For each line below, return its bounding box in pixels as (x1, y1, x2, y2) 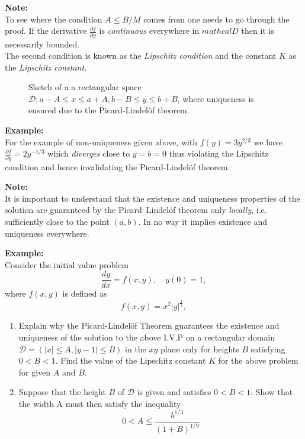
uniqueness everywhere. (5, 227, 89, 239)
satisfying (251, 342, 285, 355)
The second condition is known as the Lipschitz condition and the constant (5, 49, 277, 62)
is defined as (62, 287, 107, 300)
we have (253, 135, 282, 148)
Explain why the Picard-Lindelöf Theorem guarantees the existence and (18, 319, 280, 332)
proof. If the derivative (5, 24, 87, 37)
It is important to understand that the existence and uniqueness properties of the (5, 192, 300, 204)
